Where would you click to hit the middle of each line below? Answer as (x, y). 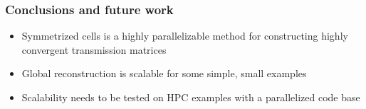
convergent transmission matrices (94, 49)
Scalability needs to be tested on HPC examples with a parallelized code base (191, 97)
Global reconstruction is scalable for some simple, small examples (164, 73)
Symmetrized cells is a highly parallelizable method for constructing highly (185, 36)
